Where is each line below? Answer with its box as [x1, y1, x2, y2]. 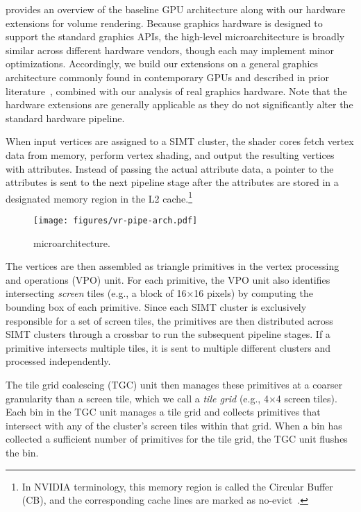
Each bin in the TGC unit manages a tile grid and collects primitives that [6, 404, 321, 419]
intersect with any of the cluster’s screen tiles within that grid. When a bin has [6, 418, 342, 432]
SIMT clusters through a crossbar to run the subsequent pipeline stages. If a [6, 327, 330, 341]
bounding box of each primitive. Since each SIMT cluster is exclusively [6, 300, 307, 314]
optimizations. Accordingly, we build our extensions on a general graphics [6, 56, 319, 71]
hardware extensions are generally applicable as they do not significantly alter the [6, 97, 353, 112]
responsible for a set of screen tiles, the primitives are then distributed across [6, 313, 333, 327]
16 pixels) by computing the [194, 286, 313, 300]
